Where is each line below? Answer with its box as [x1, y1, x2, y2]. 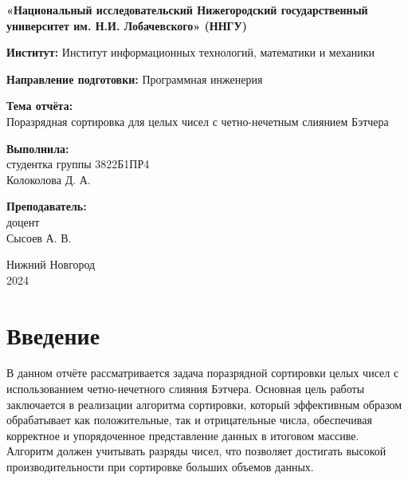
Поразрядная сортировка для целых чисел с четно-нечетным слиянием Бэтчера [6, 112, 389, 129]
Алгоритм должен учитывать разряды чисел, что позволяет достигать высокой [6, 443, 386, 459]
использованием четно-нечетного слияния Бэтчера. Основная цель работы [6, 380, 365, 397]
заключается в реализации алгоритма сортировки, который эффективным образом [6, 395, 402, 412]
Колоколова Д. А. [6, 171, 91, 187]
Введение [6, 318, 100, 351]
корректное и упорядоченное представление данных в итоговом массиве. [6, 427, 359, 443]
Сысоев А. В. [6, 229, 72, 246]
